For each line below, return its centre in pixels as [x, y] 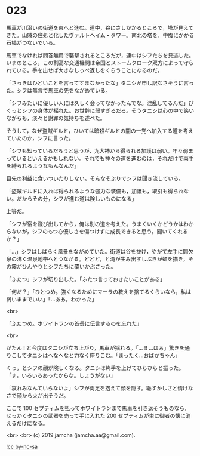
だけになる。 [32, 423]
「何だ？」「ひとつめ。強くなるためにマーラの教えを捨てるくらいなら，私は [99, 292]
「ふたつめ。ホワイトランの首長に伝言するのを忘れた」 [74, 323]
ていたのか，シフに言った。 [40, 138]
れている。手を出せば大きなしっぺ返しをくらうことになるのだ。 [84, 70]
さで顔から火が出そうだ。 [38, 395]
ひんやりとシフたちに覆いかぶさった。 [69, 266]
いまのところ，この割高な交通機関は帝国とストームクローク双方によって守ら [100, 63]
